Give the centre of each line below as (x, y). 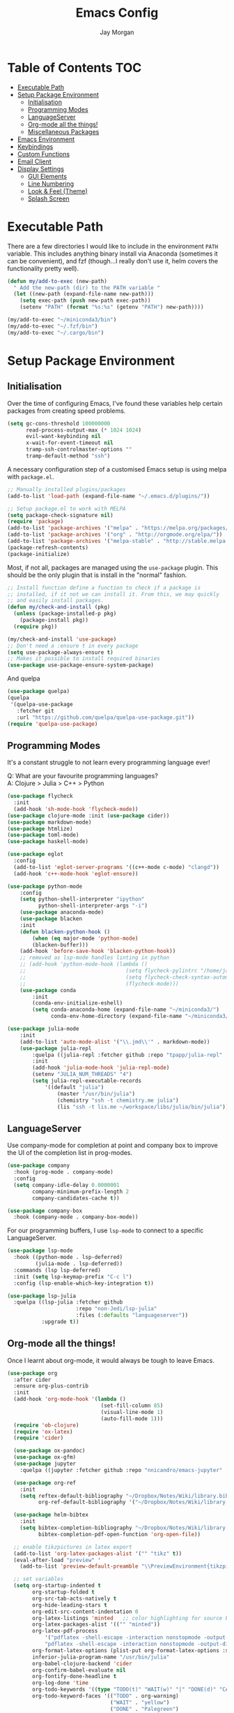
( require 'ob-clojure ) (46, 1425)
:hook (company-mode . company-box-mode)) (76, 1217)
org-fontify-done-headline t (75, 1677)
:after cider (32, 1380)
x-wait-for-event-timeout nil (69, 443)
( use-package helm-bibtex (51, 1515)
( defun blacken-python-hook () (65, 932)
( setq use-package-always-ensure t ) (60, 652)
